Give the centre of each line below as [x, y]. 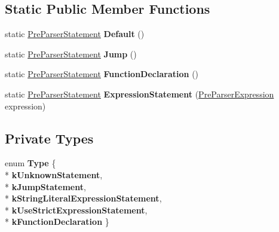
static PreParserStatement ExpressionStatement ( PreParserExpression [139, 94]
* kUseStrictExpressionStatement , [76, 210]
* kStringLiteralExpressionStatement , [83, 198]
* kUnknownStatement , [54, 174]
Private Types [49, 138]
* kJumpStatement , [45, 186]
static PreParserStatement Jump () [71, 54]
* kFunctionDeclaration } [57, 222]
